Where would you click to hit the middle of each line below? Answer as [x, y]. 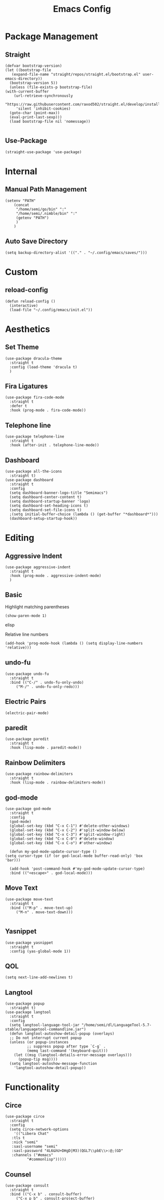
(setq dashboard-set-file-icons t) [46, 510]
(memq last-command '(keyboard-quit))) [67, 1051]
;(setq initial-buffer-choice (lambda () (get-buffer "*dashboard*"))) [84, 514]
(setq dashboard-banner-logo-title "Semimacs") [59, 493]
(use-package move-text [29, 899]
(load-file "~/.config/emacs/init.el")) [51, 310]
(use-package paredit [27, 739]
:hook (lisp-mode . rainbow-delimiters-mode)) [58, 783]
